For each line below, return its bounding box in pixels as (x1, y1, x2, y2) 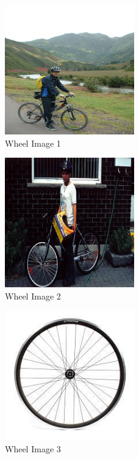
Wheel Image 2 (5, 289, 61, 302)
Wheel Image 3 (5, 442, 61, 455)
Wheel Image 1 (5, 136, 61, 149)
